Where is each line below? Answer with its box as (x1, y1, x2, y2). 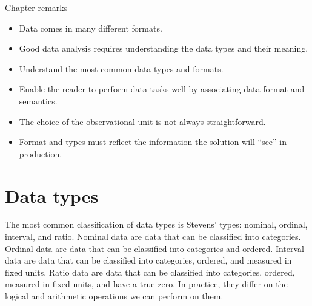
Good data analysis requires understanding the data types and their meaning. (19, 42, 308, 55)
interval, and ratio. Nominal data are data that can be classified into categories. (5, 230, 301, 243)
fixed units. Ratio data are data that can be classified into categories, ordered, (5, 265, 295, 278)
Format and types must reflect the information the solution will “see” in (19, 135, 287, 148)
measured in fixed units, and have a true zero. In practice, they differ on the (5, 277, 288, 290)
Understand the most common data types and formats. (19, 62, 224, 75)
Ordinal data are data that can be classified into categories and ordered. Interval (5, 242, 304, 254)
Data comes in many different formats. (19, 21, 162, 34)
